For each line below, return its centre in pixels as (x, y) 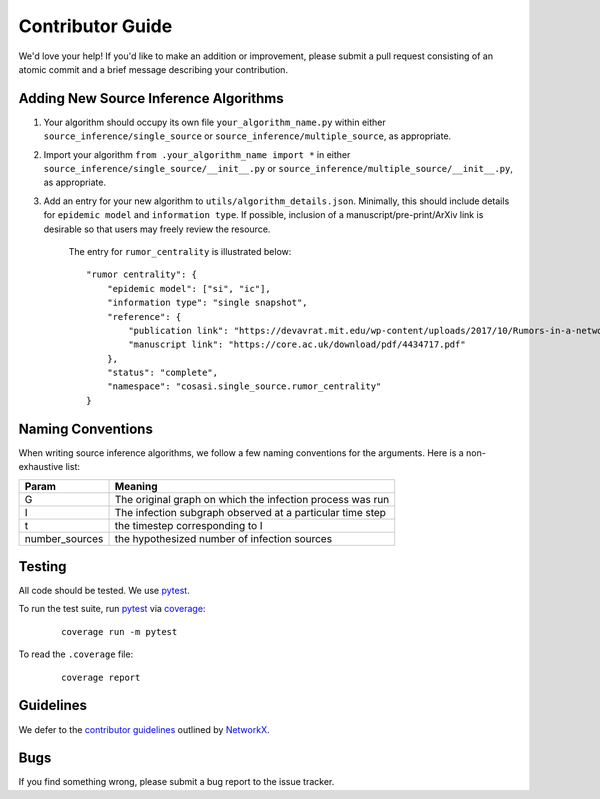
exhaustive (41, 467)
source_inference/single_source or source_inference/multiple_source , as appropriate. (247, 136)
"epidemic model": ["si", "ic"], (189, 288)
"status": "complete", (162, 373)
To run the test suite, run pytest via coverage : (112, 609)
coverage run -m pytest (119, 631)
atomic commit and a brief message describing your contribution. (153, 69)
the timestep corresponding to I (189, 525)
